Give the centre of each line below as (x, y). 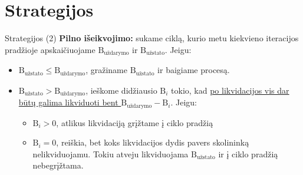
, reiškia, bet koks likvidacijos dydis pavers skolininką (153, 142)
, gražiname (106, 70)
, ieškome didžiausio (121, 90)
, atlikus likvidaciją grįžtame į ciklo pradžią (135, 122)
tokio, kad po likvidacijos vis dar (230, 90)
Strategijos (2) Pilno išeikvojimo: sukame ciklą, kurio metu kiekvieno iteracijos (152, 38)
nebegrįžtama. (58, 165)
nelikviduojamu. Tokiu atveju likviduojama (111, 153)
